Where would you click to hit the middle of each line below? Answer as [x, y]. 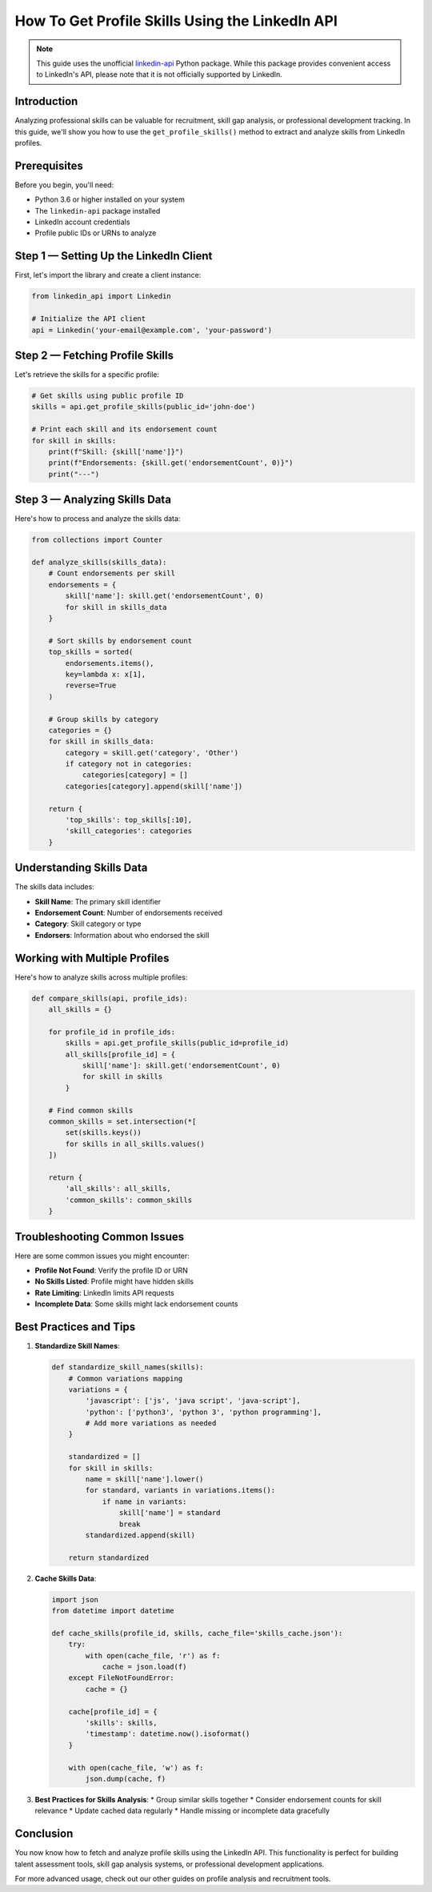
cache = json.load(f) [144, 1667]
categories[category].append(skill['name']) [154, 786]
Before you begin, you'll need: [64, 185]
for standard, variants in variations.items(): [180, 1490]
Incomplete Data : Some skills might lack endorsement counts [136, 1304]
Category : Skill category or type [88, 924]
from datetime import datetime [113, 1611]
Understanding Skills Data [81, 868]
